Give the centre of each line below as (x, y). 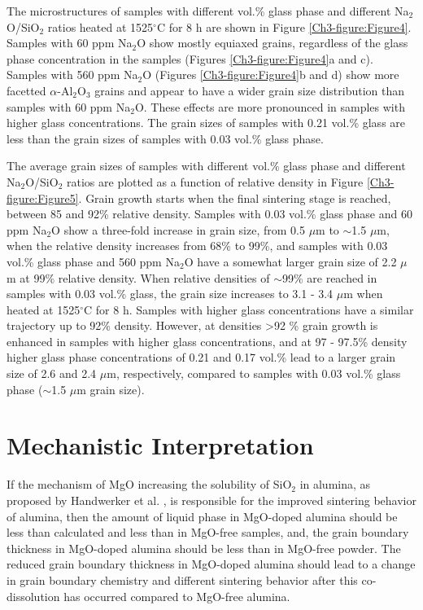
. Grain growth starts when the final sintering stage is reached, (235, 197)
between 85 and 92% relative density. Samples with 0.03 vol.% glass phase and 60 (209, 214)
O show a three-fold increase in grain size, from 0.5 (178, 229)
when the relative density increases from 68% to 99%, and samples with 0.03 (197, 246)
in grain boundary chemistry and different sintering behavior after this (182, 579)
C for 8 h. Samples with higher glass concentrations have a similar (249, 309)
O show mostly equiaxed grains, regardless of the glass (273, 43)
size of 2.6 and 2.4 (52, 373)
